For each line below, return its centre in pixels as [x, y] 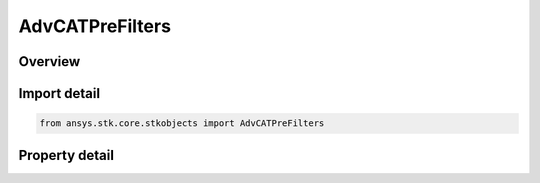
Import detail [59, 93]
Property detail [66, 155]
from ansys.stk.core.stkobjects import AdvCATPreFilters [182, 123]
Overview [49, 61]
